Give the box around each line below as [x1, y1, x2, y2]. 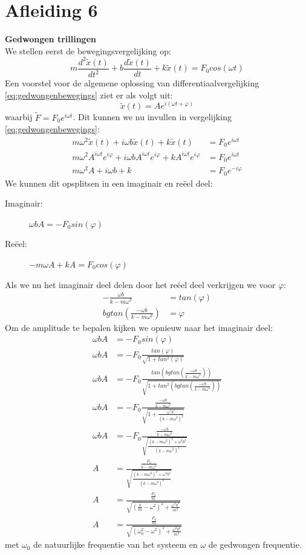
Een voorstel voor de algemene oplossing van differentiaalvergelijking [5, 77, 259, 89]
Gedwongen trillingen [5, 33, 96, 45]
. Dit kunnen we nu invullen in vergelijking [73, 111, 232, 123]
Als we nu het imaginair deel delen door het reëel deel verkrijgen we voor [5, 278, 276, 290]
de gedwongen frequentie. [208, 538, 302, 551]
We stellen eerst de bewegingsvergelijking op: [5, 44, 171, 57]
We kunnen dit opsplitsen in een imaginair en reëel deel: [5, 176, 213, 189]
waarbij [5, 111, 33, 123]
